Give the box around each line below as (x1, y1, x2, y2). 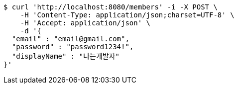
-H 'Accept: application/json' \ (20, 19, 151, 27)
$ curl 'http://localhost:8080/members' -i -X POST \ (3, 3, 218, 11)
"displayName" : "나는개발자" (11, 52, 119, 60)
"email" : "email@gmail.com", (11, 35, 129, 43)
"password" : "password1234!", (11, 43, 134, 51)
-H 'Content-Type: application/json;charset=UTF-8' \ (20, 11, 235, 19)
